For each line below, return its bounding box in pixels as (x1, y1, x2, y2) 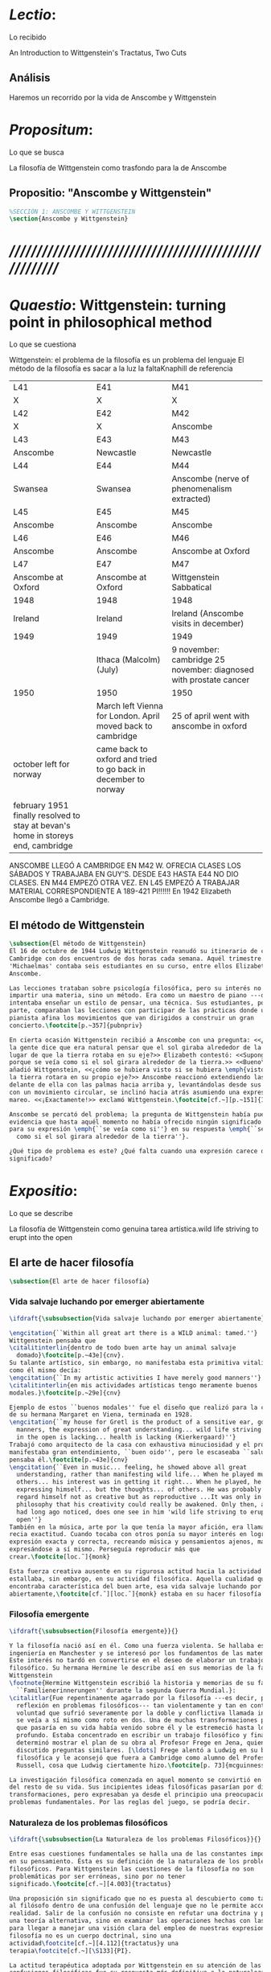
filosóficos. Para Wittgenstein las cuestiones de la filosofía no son (9, 1864, 254, 1873)
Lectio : (9, 6, 57, 24)
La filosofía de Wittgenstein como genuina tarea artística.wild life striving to (9, 1224, 259, 1234)
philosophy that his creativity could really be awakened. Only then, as (16, 1500, 269, 1509)
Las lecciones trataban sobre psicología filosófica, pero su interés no (9, 984, 262, 992)
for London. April (96, 710, 160, 721)
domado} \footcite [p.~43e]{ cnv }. (16, 1351, 125, 1360)
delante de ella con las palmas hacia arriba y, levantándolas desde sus (9, 1081, 262, 1089)
